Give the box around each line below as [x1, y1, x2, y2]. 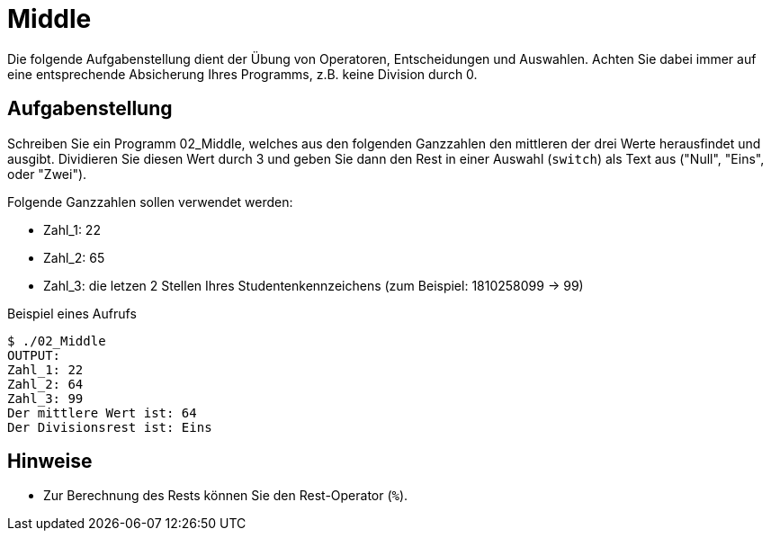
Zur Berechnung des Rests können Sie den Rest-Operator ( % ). [43, 488, 408, 504]
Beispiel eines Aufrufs [7, 305, 137, 321]
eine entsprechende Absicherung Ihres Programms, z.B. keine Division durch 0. [7, 66, 478, 82]
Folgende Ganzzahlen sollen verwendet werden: [7, 193, 293, 210]
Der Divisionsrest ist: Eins [7, 419, 212, 435]
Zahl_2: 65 [43, 249, 105, 265]
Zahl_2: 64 [7, 376, 84, 391]
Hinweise [7, 450, 93, 473]
